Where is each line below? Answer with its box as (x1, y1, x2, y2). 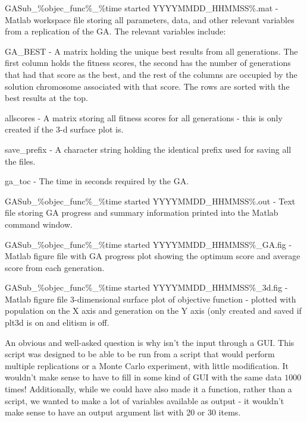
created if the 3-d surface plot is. (5, 123, 124, 136)
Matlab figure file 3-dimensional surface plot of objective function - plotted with (5, 292, 296, 305)
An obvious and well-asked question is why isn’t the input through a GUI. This (5, 336, 295, 348)
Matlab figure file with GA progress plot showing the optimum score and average (5, 250, 300, 262)
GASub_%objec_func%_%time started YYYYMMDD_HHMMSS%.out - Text (5, 194, 296, 207)
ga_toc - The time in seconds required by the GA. (5, 175, 189, 187)
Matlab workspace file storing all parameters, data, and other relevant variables (5, 13, 295, 26)
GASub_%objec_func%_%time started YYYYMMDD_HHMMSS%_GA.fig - (5, 238, 292, 250)
